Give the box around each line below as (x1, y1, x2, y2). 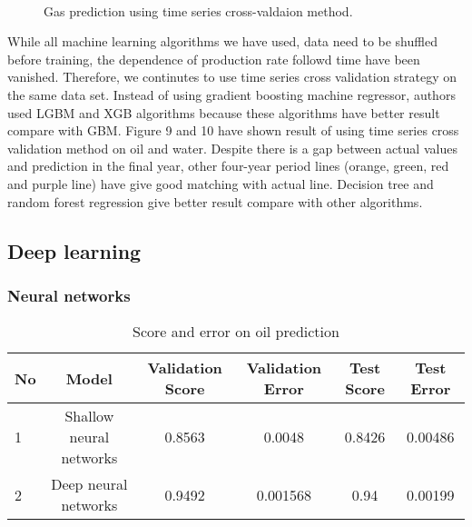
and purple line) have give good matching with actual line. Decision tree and (7, 174, 434, 193)
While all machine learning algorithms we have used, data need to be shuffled (7, 32, 438, 51)
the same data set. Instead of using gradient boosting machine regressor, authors (7, 85, 456, 104)
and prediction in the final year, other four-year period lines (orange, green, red (7, 156, 449, 175)
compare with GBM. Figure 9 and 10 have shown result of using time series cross (7, 121, 459, 140)
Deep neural (51, 473, 128, 495)
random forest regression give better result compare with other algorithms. (7, 192, 423, 211)
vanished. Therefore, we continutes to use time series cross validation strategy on (7, 67, 457, 86)
